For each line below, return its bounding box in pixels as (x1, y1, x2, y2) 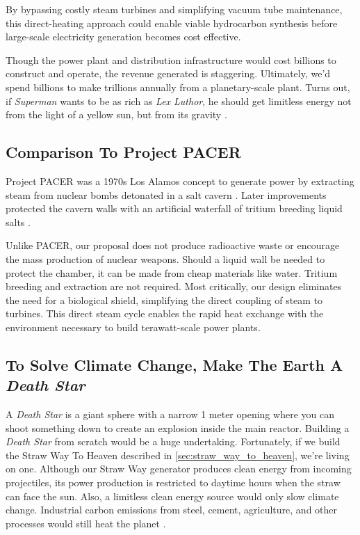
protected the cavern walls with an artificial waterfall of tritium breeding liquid (6, 201, 343, 216)
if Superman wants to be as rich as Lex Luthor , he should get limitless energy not (6, 93, 352, 108)
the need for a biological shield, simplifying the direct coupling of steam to (6, 292, 323, 307)
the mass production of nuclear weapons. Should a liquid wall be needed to (6, 251, 325, 266)
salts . (6, 214, 31, 229)
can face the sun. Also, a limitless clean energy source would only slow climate (6, 488, 339, 503)
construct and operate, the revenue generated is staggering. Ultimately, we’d (6, 66, 331, 81)
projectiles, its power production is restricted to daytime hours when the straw (6, 475, 341, 490)
